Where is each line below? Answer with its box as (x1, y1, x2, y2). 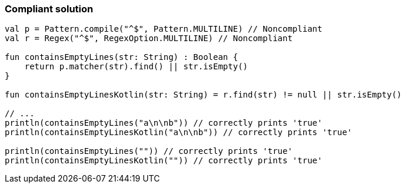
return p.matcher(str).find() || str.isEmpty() (24, 62, 248, 72)
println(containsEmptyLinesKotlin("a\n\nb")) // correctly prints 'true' (5, 127, 353, 137)
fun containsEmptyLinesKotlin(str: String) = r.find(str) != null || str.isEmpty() (5, 90, 402, 100)
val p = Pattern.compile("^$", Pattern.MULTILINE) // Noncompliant (5, 24, 323, 34)
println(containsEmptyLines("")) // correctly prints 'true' (5, 146, 293, 156)
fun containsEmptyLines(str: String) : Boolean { (5, 52, 238, 62)
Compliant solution (5, 3, 94, 15)
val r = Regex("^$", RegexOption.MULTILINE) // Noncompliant (5, 33, 293, 43)
